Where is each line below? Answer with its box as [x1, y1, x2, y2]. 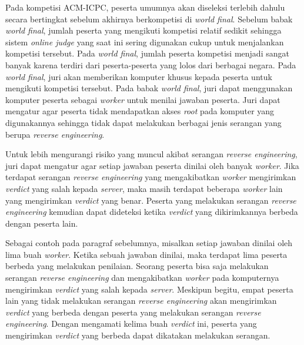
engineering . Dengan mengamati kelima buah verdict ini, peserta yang [5, 317, 257, 330]
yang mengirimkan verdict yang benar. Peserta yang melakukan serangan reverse [5, 194, 296, 206]
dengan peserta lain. [5, 217, 78, 229]
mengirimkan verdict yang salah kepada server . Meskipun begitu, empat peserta [5, 283, 293, 295]
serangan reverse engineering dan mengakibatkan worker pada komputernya [5, 271, 279, 284]
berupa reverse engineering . [5, 128, 105, 140]
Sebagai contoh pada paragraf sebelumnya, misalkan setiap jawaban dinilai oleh [5, 237, 293, 249]
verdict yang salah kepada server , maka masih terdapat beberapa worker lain [5, 182, 283, 194]
